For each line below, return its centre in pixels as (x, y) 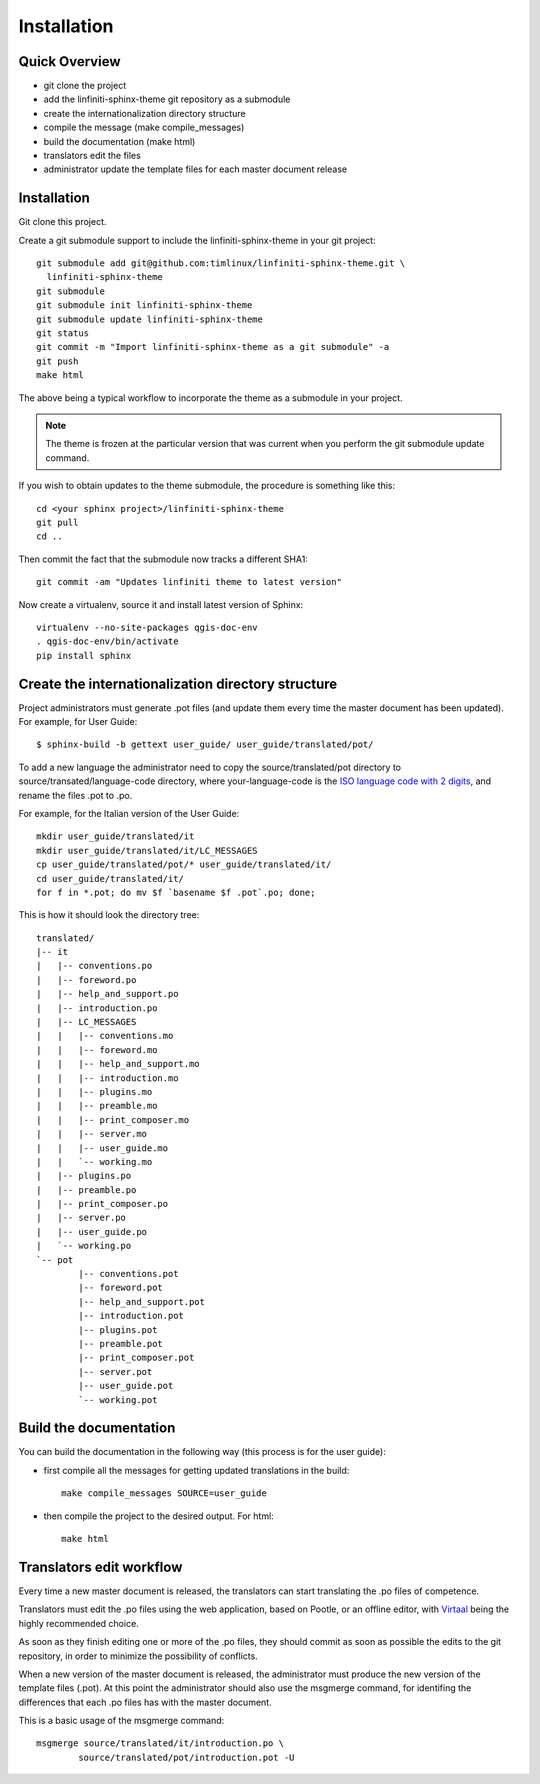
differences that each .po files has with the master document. (145, 1702)
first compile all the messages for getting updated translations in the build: (196, 1470)
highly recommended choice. (78, 1623)
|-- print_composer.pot (136, 1358)
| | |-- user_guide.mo (102, 1148)
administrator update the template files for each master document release (195, 169)
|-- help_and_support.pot (141, 1301)
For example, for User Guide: (78, 721)
